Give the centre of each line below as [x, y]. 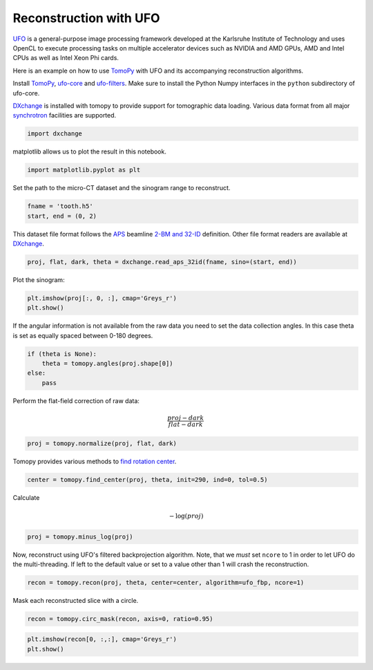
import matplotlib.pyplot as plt [84, 170]
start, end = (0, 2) [62, 216]
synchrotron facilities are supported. [65, 115]
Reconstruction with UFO [86, 18]
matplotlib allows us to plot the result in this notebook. [90, 151]
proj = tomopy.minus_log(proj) [80, 537]
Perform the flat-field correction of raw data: [76, 400]
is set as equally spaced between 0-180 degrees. [83, 335]
